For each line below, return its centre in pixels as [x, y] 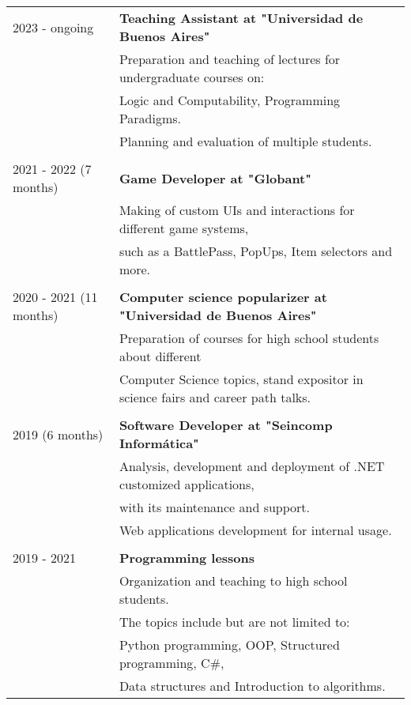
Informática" [159, 443]
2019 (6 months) [58, 434]
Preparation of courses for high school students [249, 338]
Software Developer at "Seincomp [226, 425]
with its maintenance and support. [215, 507]
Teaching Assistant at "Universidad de [241, 18]
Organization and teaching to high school [233, 581]
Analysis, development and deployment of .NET [252, 466]
